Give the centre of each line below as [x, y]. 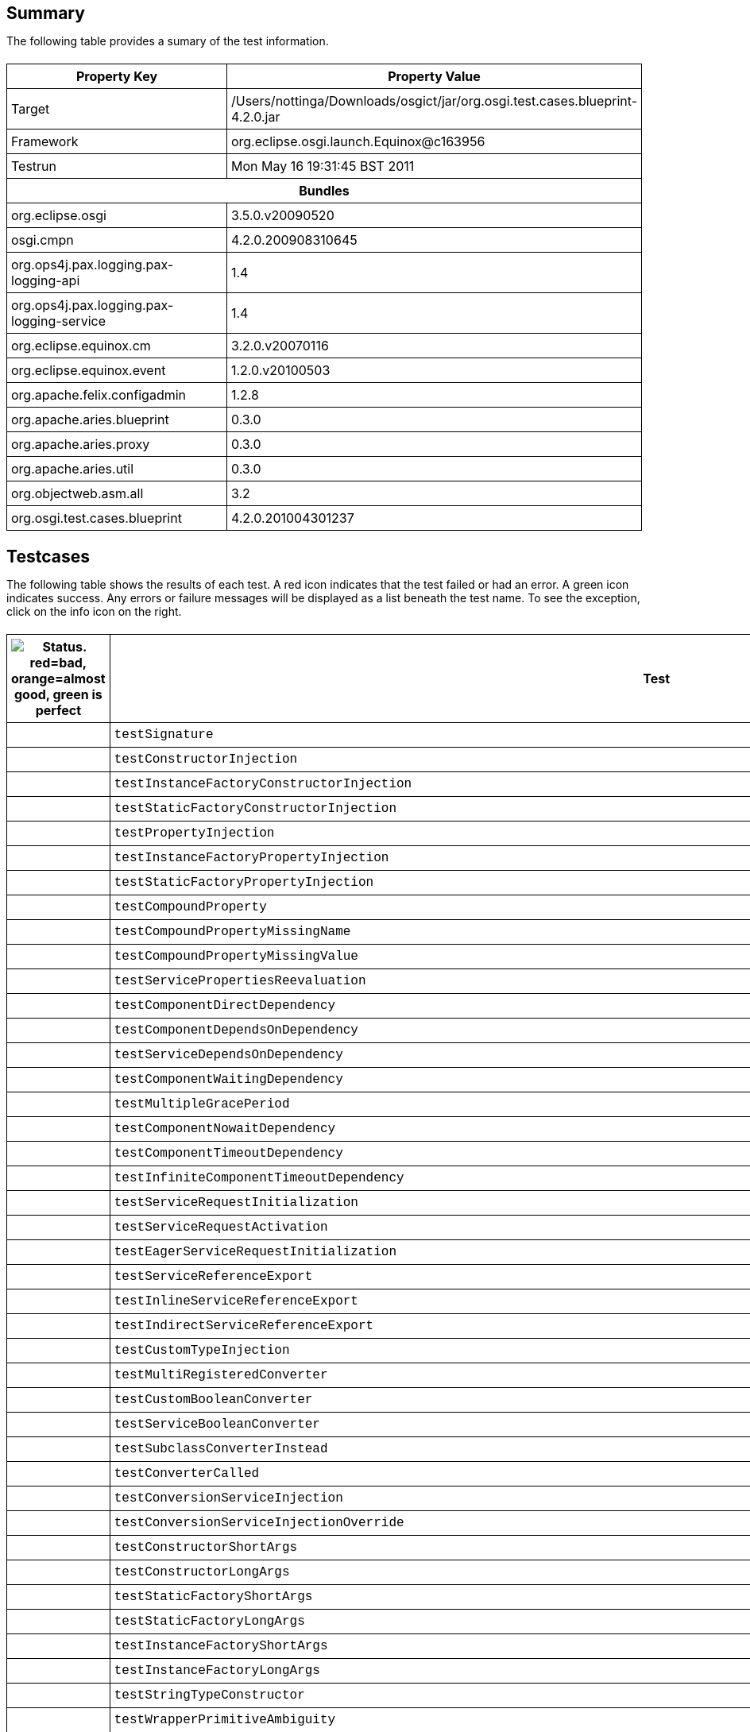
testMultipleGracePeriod [202, 1104]
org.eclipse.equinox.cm [81, 346]
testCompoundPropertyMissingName [232, 932]
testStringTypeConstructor [209, 1695]
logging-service [58, 321]
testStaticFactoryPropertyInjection [244, 883]
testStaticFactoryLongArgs [209, 1622]
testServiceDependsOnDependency [228, 1055]
